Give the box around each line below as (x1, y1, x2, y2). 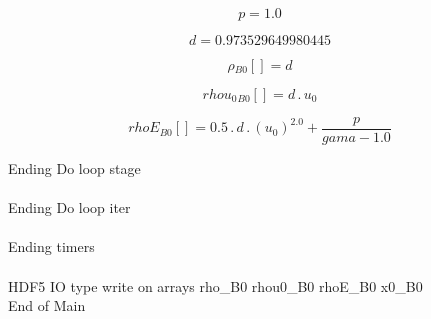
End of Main (8, 295, 86, 316)
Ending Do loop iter (8, 197, 131, 218)
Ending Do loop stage (8, 158, 141, 179)
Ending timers (8, 236, 95, 257)
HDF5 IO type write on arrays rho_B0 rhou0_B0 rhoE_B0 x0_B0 (8, 275, 423, 296)
